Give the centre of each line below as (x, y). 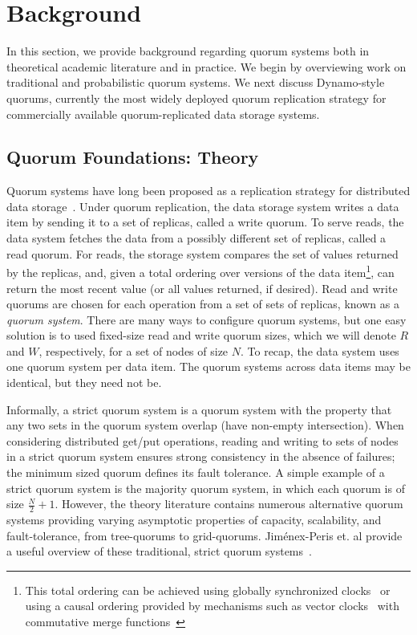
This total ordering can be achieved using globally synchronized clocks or (208, 590)
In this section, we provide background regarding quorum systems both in (188, 51)
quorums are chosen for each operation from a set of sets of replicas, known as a (203, 304)
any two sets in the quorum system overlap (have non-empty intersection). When (205, 425)
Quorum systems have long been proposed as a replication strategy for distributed (208, 191)
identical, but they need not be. (84, 383)
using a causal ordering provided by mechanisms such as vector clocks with (212, 606)
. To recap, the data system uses (320, 350)
